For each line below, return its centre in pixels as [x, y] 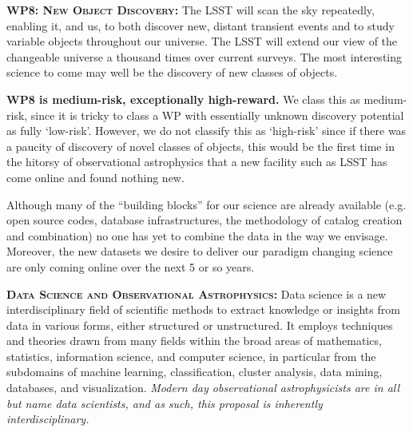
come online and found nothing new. [95, 177]
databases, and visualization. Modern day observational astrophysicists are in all [203, 388]
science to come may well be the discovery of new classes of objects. [172, 72]
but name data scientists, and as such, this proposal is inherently [165, 403]
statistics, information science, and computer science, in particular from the [191, 356]
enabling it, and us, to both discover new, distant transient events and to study [201, 25]
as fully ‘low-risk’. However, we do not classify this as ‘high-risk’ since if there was [206, 131]
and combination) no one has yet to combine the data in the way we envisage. [197, 235]
